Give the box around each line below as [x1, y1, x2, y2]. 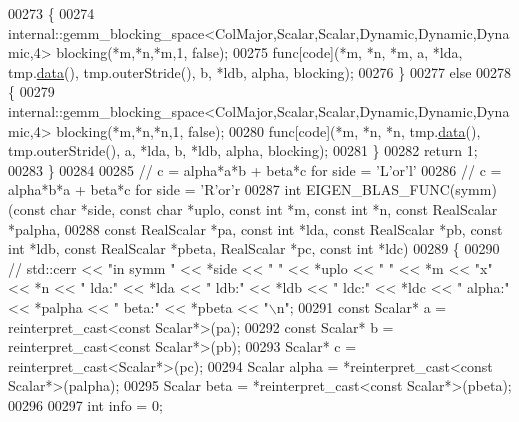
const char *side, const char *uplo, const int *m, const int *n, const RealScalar [13, 198, 498, 219]
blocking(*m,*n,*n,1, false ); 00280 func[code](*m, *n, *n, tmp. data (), [56, 120, 481, 141]
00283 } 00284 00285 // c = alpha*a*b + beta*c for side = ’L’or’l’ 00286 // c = [8, 159, 502, 180]
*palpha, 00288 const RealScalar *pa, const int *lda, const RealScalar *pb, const [8, 218, 503, 239]
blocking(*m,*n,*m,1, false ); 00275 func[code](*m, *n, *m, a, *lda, [56, 42, 463, 63]
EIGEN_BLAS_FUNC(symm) [305, 179, 497, 200]
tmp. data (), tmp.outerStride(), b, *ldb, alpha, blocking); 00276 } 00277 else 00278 [8, 61, 512, 82]
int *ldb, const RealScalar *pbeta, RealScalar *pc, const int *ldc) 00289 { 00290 [8, 238, 500, 259]
